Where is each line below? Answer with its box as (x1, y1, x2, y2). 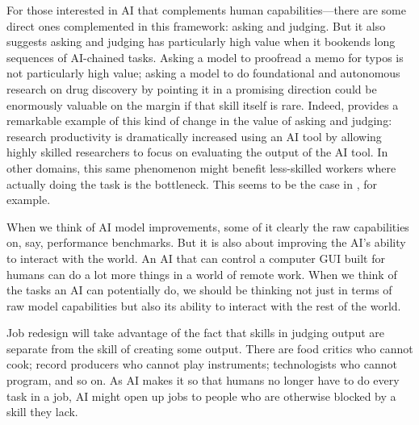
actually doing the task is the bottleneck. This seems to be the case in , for (6, 175, 377, 192)
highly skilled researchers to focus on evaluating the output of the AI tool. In (6, 144, 388, 160)
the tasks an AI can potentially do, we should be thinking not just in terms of (6, 281, 392, 298)
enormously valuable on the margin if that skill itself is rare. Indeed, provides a (6, 96, 399, 113)
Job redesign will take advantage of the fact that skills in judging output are (6, 324, 384, 341)
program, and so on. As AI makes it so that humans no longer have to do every (6, 372, 400, 389)
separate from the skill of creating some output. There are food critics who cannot (6, 340, 413, 356)
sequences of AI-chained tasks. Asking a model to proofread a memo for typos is (6, 48, 404, 65)
